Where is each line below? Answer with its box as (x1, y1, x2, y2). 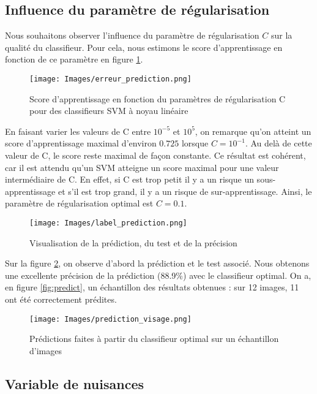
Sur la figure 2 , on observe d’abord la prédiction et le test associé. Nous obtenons (5, 257, 310, 270)
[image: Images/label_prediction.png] (29, 218, 187, 227)
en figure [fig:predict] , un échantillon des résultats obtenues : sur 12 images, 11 (5, 281, 299, 294)
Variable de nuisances (5, 374, 144, 393)
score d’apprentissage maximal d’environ (5, 137, 157, 150)
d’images (29, 344, 62, 357)
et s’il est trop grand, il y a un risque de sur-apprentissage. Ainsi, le (58, 184, 312, 197)
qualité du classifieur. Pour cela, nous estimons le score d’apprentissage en (5, 40, 283, 53)
